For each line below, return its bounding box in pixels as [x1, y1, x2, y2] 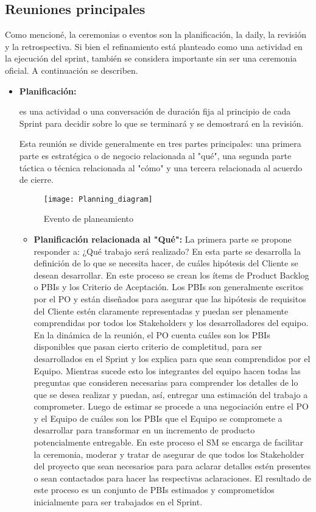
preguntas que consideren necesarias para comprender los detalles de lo [33, 376, 298, 389]
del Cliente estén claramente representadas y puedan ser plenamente [33, 304, 289, 317]
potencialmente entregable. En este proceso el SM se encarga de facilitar [33, 436, 303, 449]
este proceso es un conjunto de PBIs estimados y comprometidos [33, 483, 275, 496]
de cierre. [19, 173, 54, 186]
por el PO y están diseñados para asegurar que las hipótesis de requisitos [33, 292, 306, 305]
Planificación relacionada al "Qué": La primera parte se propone [33, 232, 292, 245]
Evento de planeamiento [43, 212, 133, 225]
